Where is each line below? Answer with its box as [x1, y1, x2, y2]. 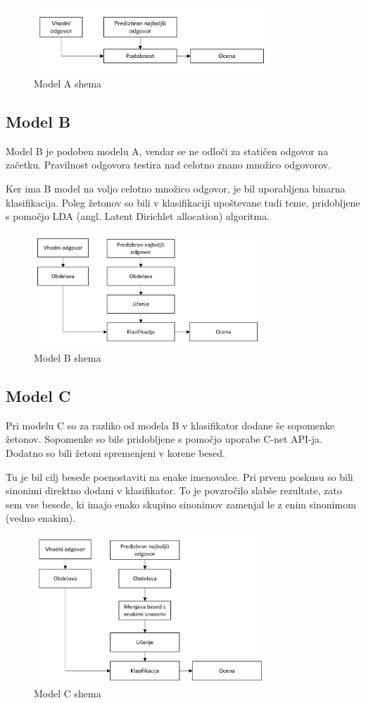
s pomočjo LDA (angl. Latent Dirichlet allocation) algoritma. [6, 209, 270, 224]
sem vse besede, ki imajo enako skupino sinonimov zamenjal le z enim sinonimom [6, 496, 356, 511]
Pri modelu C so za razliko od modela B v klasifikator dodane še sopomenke [6, 417, 335, 432]
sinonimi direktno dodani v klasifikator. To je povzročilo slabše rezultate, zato [6, 483, 342, 498]
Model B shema [34, 350, 101, 365]
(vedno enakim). [6, 511, 76, 525]
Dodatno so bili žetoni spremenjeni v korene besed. [6, 445, 226, 460]
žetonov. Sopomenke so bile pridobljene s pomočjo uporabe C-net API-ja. [6, 432, 323, 446]
